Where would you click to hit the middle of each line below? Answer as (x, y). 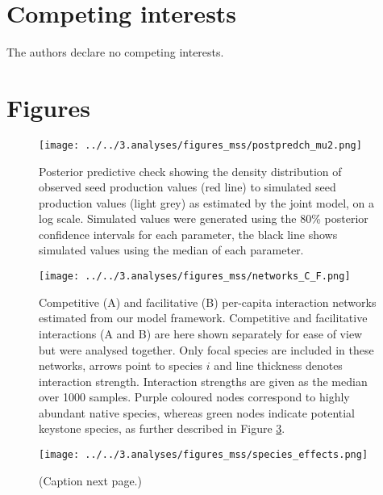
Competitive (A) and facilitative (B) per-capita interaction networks (208, 302)
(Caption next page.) (90, 480)
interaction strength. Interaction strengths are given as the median (203, 381)
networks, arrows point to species (121, 365)
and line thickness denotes (278, 365)
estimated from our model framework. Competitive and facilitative (203, 318)
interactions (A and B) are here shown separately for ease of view (201, 333)
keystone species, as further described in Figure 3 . (162, 428)
